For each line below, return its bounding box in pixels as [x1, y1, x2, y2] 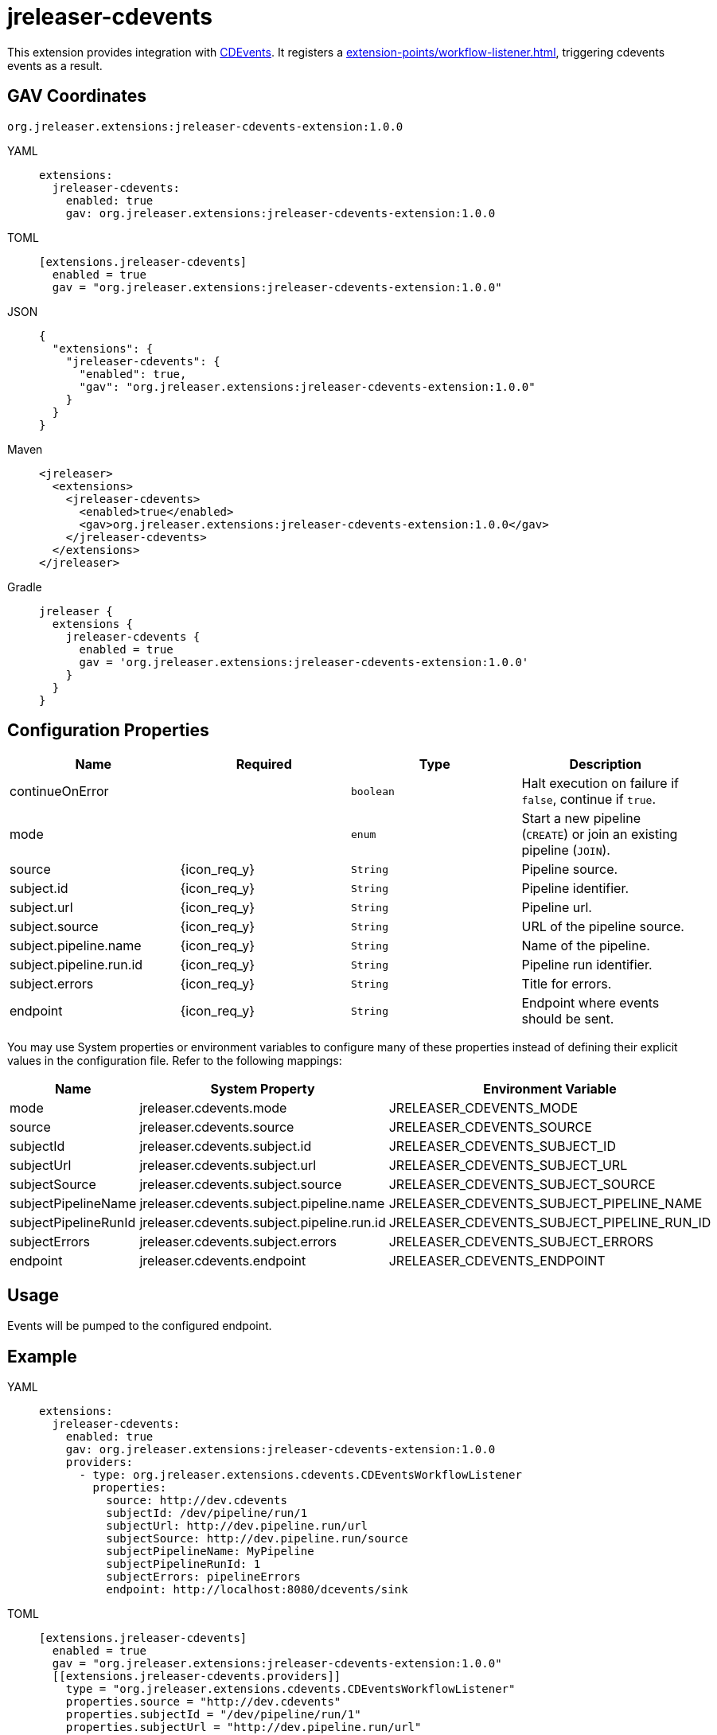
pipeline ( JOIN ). [521, 842, 610, 859]
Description [569, 756, 641, 773]
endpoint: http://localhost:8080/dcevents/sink [106, 1583, 408, 1597]
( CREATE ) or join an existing [521, 826, 678, 843]
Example [7, 1346, 77, 1367]
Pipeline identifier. [521, 880, 629, 897]
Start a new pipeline [521, 810, 641, 827]
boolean [351, 785, 395, 797]
